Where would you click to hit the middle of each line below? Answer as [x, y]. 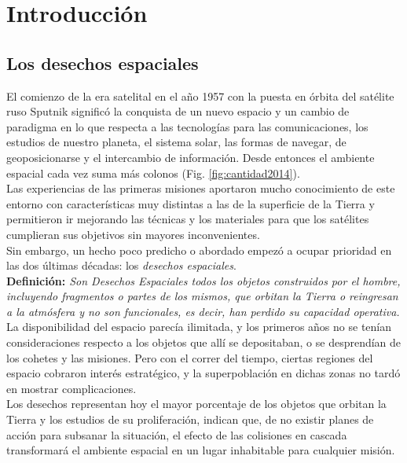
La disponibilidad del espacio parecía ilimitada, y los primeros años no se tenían [199, 327]
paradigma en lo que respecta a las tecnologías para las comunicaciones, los [187, 126]
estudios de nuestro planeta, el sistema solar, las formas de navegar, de [176, 142]
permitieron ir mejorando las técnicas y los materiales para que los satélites [188, 219]
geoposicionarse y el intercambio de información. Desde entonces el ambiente [191, 157]
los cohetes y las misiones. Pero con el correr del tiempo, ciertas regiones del [190, 357]
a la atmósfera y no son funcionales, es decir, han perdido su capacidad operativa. [203, 311]
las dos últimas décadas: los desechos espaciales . [121, 265]
